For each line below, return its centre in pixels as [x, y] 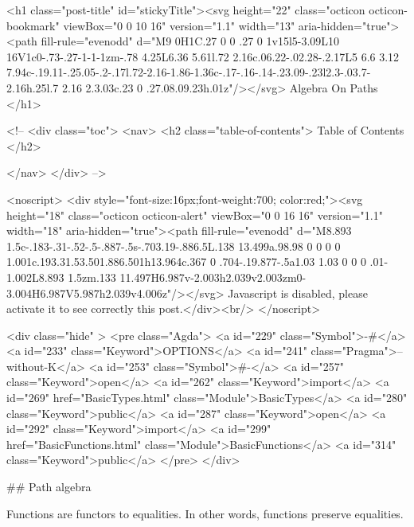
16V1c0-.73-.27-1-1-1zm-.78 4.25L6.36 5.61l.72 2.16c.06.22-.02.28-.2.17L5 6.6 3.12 [203, 56]
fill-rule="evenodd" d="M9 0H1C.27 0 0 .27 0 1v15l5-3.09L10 [190, 41]
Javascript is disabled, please [298, 293]
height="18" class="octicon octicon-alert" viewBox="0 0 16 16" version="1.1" [195, 215]
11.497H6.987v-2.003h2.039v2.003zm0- [213, 277]
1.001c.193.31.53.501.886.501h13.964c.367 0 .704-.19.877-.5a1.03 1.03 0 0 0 [186, 262]
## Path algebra [49, 487]
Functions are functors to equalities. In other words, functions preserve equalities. [205, 513]
